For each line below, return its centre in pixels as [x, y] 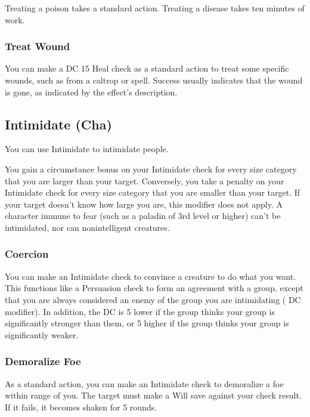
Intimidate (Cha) [58, 124]
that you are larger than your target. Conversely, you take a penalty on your [145, 180]
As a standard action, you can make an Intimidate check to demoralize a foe [144, 383]
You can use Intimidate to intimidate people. [87, 149]
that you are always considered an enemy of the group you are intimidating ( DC [153, 299]
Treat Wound [38, 46]
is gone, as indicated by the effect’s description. [91, 92]
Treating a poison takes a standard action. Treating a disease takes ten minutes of [155, 8]
